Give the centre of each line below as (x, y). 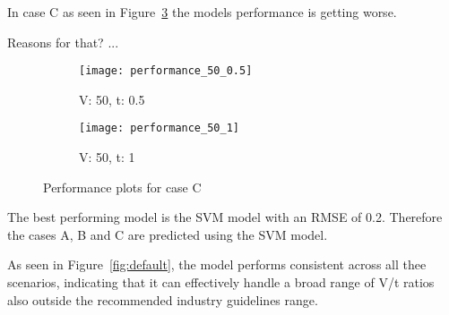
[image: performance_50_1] (159, 128)
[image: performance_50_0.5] (166, 71)
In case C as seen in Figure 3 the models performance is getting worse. (202, 12)
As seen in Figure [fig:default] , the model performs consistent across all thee (217, 264)
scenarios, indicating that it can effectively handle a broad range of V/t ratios (221, 282)
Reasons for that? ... (63, 42)
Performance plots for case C (122, 187)
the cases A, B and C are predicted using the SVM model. (168, 234)
